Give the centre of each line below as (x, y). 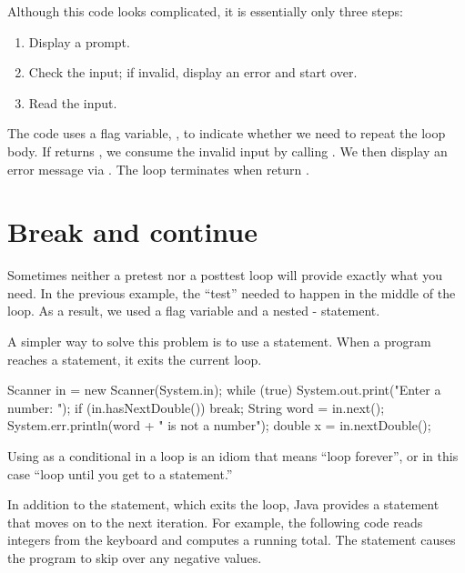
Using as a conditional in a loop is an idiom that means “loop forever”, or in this (233, 456)
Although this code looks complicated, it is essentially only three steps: (205, 11)
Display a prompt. (79, 41)
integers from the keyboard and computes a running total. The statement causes (232, 540)
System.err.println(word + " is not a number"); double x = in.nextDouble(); (219, 425)
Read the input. (73, 102)
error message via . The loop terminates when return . (158, 169)
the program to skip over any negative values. (135, 558)
